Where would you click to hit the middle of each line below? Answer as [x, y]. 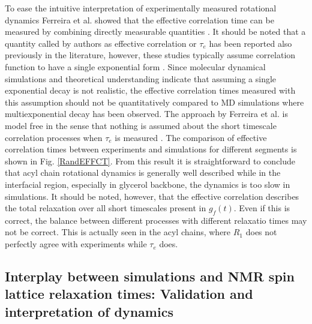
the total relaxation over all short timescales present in [106, 208]
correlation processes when [54, 137]
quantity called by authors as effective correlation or [101, 43]
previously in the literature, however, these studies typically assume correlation [150, 55]
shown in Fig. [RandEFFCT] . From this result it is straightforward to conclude [150, 160]
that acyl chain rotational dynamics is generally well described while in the [143, 172]
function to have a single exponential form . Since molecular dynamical [135, 66]
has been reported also [250, 43]
